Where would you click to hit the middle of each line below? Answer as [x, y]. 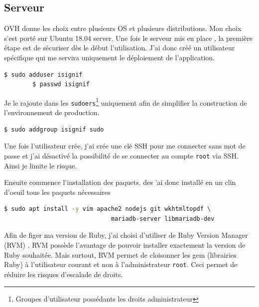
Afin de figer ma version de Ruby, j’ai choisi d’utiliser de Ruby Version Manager [126, 235]
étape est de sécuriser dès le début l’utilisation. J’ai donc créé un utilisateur [120, 48]
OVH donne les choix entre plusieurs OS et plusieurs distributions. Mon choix [123, 28]
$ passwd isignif [61, 84]
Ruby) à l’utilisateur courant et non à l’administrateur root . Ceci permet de [121, 264]
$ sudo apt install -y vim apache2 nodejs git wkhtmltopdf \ [108, 209]
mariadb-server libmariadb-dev [163, 219]
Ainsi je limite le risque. [41, 165]
